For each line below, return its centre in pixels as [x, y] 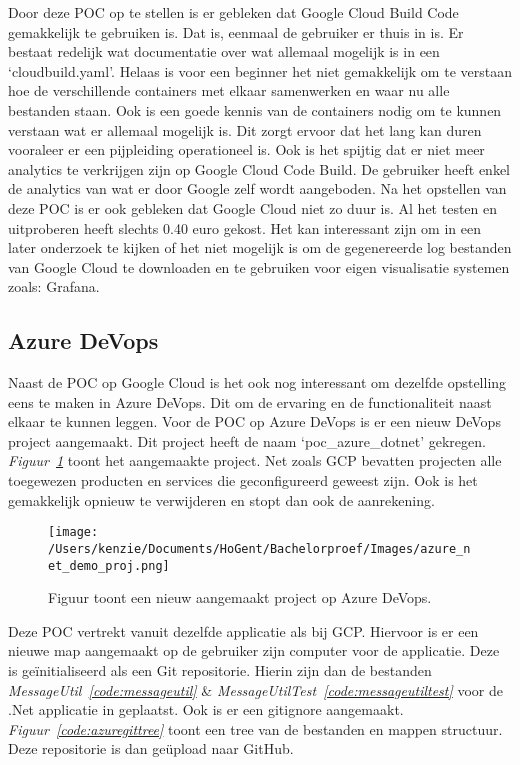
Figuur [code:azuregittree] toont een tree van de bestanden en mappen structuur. [255, 728]
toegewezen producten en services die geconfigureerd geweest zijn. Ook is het [243, 480]
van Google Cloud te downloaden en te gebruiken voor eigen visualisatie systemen [259, 266]
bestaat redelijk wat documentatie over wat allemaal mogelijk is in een [224, 51]
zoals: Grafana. [54, 286]
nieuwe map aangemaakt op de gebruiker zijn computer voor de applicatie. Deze [254, 650]
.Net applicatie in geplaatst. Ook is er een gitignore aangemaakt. [206, 709]
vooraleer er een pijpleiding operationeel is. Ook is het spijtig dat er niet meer [246, 149]
